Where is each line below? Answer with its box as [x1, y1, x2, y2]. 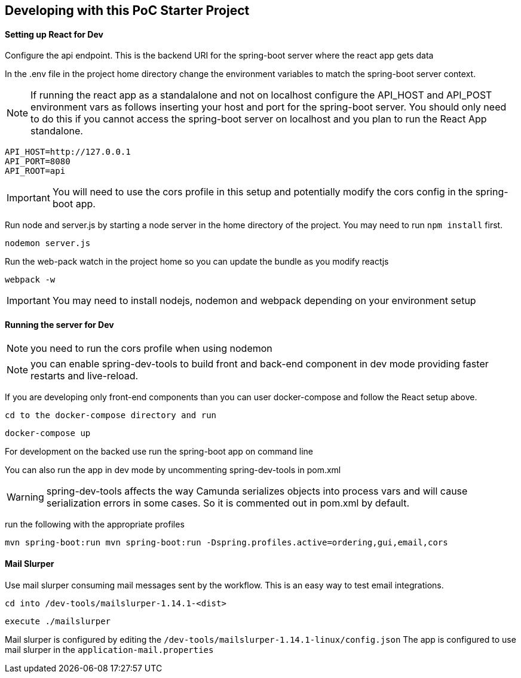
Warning [7, 491, 44, 504]
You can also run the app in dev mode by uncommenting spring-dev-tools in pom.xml [5, 465, 341, 475]
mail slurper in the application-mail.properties [5, 644, 214, 655]
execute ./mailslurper [5, 616, 111, 626]
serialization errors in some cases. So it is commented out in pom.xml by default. [46, 497, 410, 510]
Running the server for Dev [5, 319, 114, 330]
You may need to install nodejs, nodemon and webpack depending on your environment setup [52, 294, 476, 307]
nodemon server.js [5, 238, 91, 249]
